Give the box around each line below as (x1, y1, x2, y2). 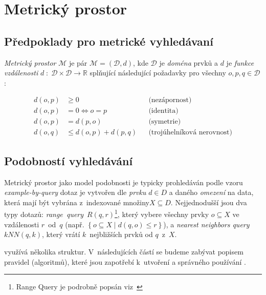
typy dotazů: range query (4, 209, 84, 220)
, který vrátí (42, 229, 80, 240)
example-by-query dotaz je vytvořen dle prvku (4, 187, 146, 198)
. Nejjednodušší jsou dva (170, 196, 247, 207)
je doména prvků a (159, 57, 218, 68)
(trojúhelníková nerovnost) (148, 129, 232, 136)
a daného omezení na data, (169, 187, 254, 198)
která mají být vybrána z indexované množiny (4, 196, 149, 207)
